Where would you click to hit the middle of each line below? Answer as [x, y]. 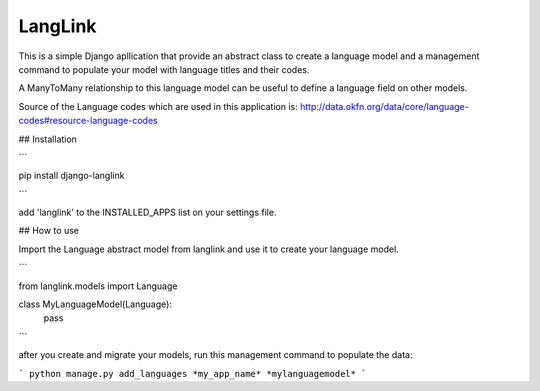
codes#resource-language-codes [88, 121]
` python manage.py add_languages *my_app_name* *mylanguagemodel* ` [192, 373]
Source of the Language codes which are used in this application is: [158, 106]
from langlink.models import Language [98, 286]
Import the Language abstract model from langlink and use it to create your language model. [208, 249]
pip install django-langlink [71, 176]
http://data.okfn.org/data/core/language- [384, 106]
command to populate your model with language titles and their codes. [164, 69]
